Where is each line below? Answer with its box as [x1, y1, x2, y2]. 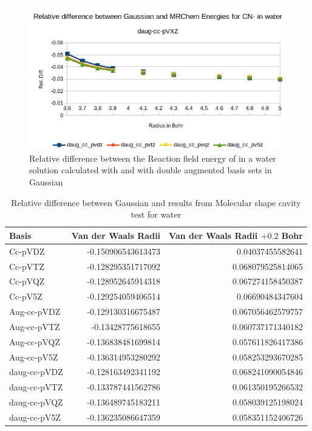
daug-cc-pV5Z [9, 410, 61, 423]
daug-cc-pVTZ [9, 381, 63, 393]
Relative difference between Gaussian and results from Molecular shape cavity [11, 196, 301, 209]
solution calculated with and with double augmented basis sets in [29, 164, 272, 176]
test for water [131, 208, 181, 221]
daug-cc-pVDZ [9, 365, 63, 378]
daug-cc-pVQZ [9, 396, 63, 409]
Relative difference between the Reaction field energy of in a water [29, 151, 276, 164]
